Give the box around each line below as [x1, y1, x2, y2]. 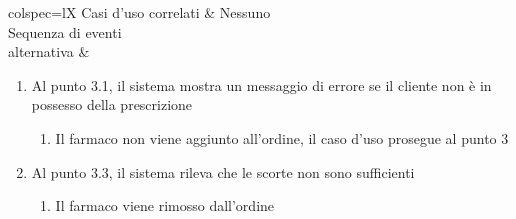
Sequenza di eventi [8, 21, 122, 42]
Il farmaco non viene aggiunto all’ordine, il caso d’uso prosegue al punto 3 [55, 127, 509, 148]
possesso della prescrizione [31, 94, 193, 115]
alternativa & [8, 41, 90, 62]
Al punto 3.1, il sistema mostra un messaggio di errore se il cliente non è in [31, 74, 492, 95]
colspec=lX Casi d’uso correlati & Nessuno [8, 2, 271, 22]
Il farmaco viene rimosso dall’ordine [55, 195, 275, 216]
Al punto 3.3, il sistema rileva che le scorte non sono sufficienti [31, 161, 415, 182]
